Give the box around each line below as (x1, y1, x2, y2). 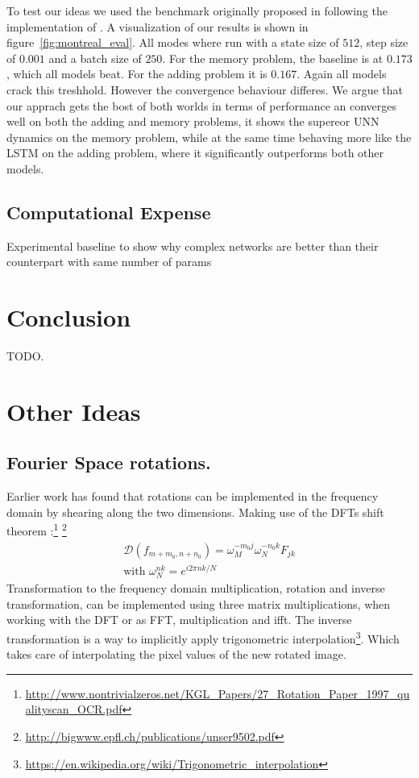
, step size (359, 34, 409, 51)
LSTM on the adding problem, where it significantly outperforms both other (6, 144, 384, 161)
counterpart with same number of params (6, 253, 212, 270)
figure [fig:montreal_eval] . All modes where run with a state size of (6, 34, 339, 51)
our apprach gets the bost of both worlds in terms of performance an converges (6, 97, 397, 114)
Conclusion (6, 301, 131, 334)
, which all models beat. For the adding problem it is (6, 65, 268, 82)
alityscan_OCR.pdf (25, 701, 122, 718)
